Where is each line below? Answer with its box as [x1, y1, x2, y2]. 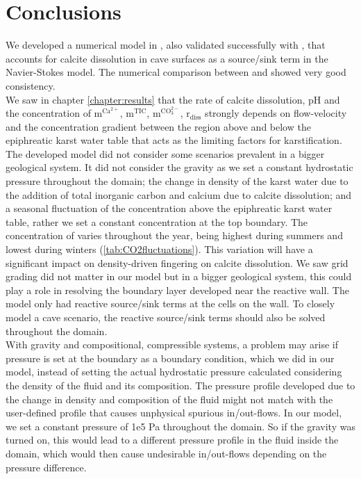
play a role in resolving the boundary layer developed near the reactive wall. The [6, 282, 349, 297]
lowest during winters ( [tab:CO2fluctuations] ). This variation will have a [6, 242, 313, 257]
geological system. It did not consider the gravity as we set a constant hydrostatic [6, 160, 353, 174]
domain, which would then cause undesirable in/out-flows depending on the [6, 446, 327, 460]
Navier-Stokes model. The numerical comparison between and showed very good [6, 65, 346, 79]
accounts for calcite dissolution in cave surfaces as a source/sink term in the [6, 51, 328, 65]
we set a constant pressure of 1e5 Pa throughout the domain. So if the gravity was [6, 419, 355, 433]
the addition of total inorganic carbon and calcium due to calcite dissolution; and [6, 187, 352, 202]
